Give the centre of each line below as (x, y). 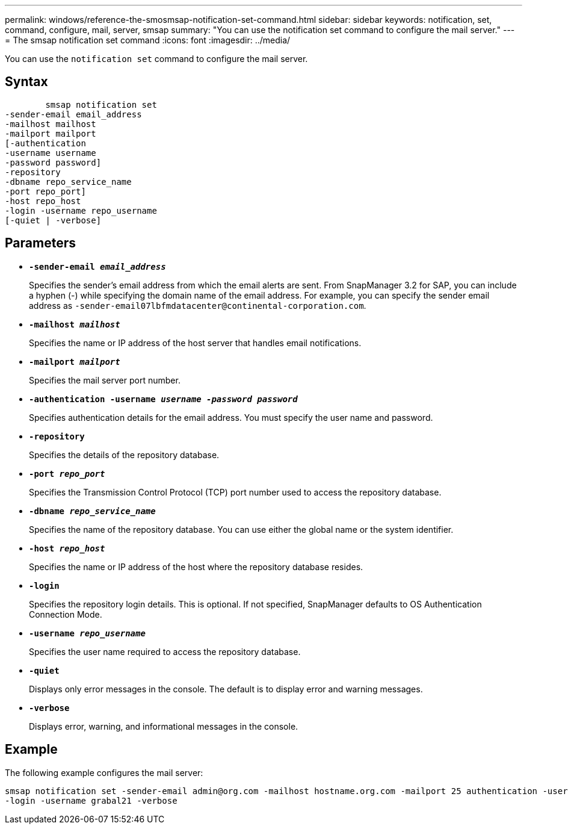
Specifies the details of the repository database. (124, 455)
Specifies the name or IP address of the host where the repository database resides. (196, 567)
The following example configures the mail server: (104, 772)
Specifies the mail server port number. (105, 380)
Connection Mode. (66, 614)
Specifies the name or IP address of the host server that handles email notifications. (195, 343)
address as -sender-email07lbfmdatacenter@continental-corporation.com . (198, 305)
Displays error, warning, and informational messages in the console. (164, 726)
